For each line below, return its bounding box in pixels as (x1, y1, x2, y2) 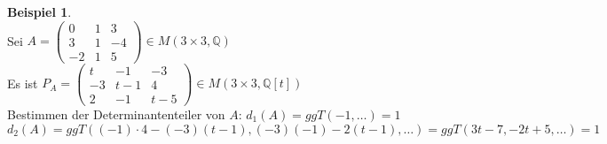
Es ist (7, 73, 38, 92)
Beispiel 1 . (7, 3, 72, 20)
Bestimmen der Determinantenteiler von (7, 104, 225, 123)
